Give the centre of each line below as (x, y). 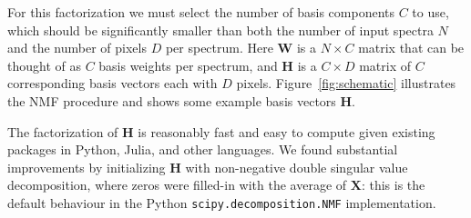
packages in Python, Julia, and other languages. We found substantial (203, 149)
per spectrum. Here (219, 48)
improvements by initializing (87, 167)
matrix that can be (411, 48)
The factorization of (63, 131)
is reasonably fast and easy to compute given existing (287, 131)
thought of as (44, 65)
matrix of (385, 65)
